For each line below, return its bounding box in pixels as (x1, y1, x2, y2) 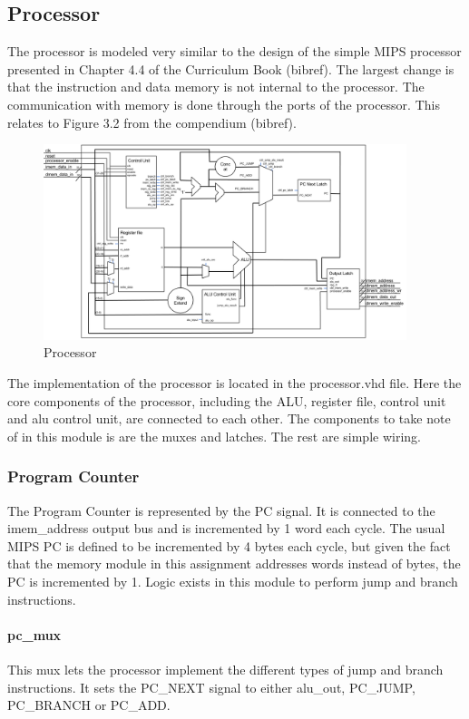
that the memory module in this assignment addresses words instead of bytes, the (7, 554, 461, 573)
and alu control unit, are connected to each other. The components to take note (7, 409, 451, 428)
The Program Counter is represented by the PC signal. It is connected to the (7, 500, 435, 520)
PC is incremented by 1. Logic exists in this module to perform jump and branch (7, 571, 458, 590)
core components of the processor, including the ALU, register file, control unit (7, 391, 446, 410)
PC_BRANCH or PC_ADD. (7, 695, 171, 714)
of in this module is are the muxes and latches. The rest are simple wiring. (7, 426, 421, 445)
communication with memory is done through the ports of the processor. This (7, 94, 440, 113)
